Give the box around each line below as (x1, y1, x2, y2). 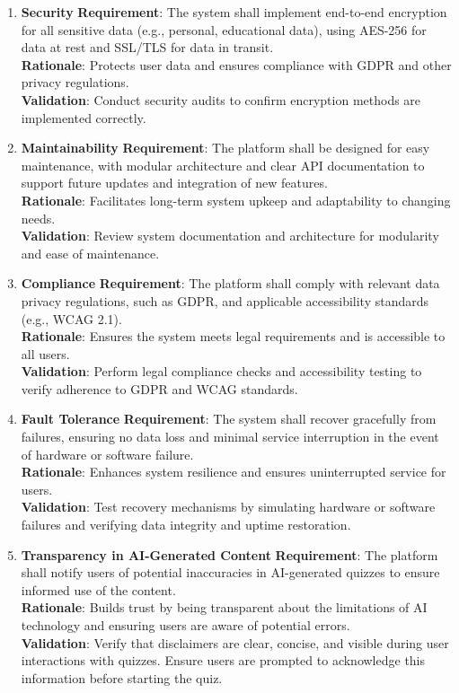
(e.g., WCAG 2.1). (21, 309, 122, 328)
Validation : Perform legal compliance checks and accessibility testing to (21, 362, 422, 381)
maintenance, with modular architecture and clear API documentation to (21, 155, 425, 174)
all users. (21, 344, 70, 363)
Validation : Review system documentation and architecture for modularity (21, 226, 439, 245)
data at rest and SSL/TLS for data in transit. (21, 38, 274, 57)
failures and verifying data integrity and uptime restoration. (21, 515, 351, 534)
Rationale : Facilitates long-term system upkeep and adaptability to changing (21, 190, 451, 209)
